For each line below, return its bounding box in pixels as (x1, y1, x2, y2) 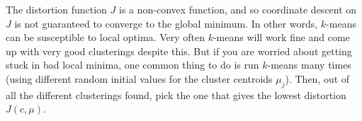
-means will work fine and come (213, 30, 350, 45)
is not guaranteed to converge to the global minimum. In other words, (14, 16, 318, 30)
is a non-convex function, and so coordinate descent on (118, 2, 357, 16)
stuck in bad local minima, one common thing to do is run (6, 57, 259, 72)
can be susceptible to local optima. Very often (6, 30, 205, 45)
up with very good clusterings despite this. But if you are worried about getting (6, 43, 352, 58)
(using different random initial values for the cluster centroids (6, 71, 273, 86)
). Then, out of (285, 71, 350, 86)
